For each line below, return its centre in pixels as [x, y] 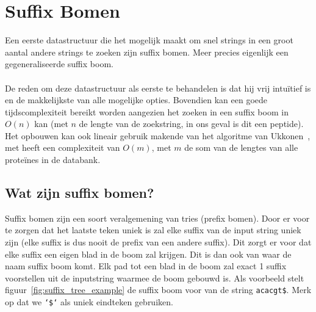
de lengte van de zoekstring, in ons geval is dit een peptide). [191, 124]
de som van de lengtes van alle [241, 147]
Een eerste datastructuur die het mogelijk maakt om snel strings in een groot [149, 40]
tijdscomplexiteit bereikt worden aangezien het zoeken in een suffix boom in [147, 111]
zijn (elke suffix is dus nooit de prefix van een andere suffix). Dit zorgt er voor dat [158, 242]
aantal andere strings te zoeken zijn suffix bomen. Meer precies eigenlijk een [147, 52]
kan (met [51, 124]
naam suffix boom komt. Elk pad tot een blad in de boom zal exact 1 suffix [146, 266]
